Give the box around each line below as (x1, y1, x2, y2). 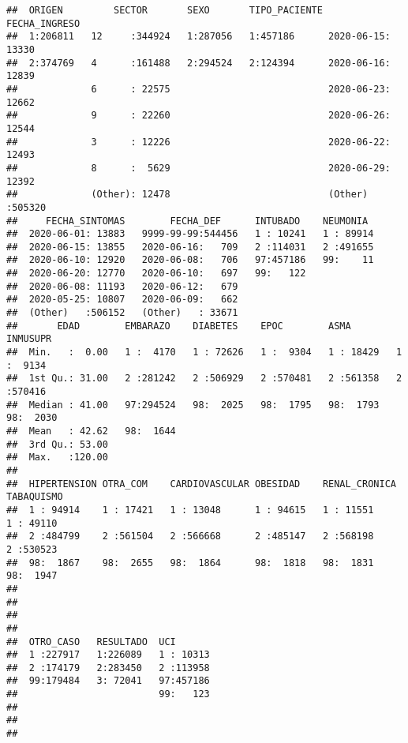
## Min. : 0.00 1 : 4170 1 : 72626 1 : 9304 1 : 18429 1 (6, 347, 402, 358)
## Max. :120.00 (6, 452, 108, 463)
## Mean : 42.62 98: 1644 (6, 426, 176, 437)
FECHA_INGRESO (6, 17, 80, 29)
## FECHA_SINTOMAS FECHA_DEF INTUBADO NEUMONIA (6, 215, 369, 227)
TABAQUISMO (6, 491, 63, 503)
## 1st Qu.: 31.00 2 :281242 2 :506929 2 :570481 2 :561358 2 (6, 373, 402, 385)
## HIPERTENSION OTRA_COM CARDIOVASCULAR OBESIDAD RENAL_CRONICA (6, 478, 396, 490)
